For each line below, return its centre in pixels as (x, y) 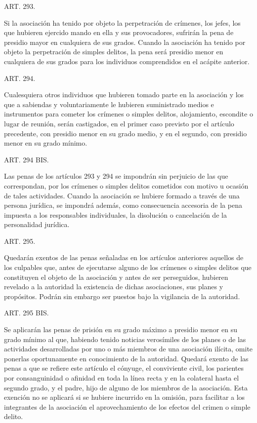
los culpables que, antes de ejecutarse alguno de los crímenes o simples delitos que (128, 267)
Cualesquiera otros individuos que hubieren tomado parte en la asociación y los (124, 95)
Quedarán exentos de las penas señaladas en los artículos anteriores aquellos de (124, 257)
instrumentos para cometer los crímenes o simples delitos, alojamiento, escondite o (128, 114)
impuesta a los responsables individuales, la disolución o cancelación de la (115, 214)
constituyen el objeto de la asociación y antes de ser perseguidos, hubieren (116, 277)
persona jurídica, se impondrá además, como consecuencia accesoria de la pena (123, 205)
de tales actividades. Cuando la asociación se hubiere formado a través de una (122, 195)
